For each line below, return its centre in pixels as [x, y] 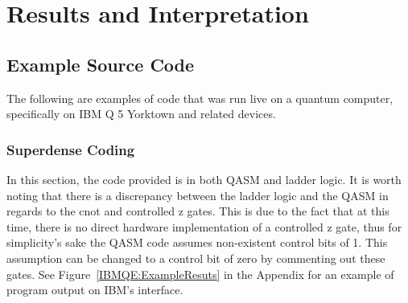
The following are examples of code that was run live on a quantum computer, [200, 98]
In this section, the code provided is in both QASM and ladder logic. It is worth [204, 179]
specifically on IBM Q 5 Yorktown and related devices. [141, 114]
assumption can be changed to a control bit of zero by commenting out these [196, 258]
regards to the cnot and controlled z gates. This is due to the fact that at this [198, 211]
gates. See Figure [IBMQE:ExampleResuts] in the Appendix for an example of [200, 274]
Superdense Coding [71, 149]
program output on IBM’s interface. [95, 290]
